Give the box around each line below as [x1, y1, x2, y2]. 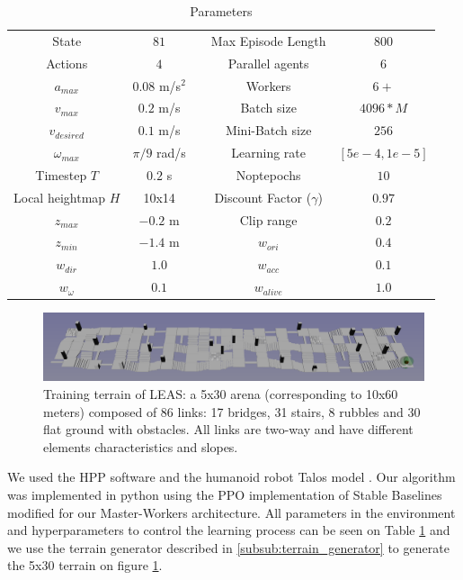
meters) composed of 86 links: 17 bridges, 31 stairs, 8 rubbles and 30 [43, 402, 421, 421]
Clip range [239, 210, 298, 229]
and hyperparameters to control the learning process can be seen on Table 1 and [7, 521, 450, 539]
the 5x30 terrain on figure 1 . [7, 556, 163, 575]
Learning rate [231, 143, 307, 162]
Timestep [35, 165, 87, 184]
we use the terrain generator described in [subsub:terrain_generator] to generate [7, 538, 450, 557]
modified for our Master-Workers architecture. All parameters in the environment [7, 503, 456, 521]
